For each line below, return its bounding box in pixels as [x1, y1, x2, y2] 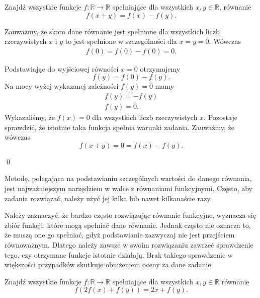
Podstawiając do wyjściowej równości [5, 63, 119, 74]
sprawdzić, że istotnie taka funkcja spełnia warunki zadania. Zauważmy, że [5, 122, 234, 132]
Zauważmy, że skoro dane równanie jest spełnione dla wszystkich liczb [5, 26, 220, 36]
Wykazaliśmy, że [5, 112, 55, 123]
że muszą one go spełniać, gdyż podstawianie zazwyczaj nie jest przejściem [5, 229, 235, 240]
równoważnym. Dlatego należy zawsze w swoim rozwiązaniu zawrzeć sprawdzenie [5, 240, 253, 250]
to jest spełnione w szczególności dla [65, 36, 177, 46]
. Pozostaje [204, 112, 237, 123]
